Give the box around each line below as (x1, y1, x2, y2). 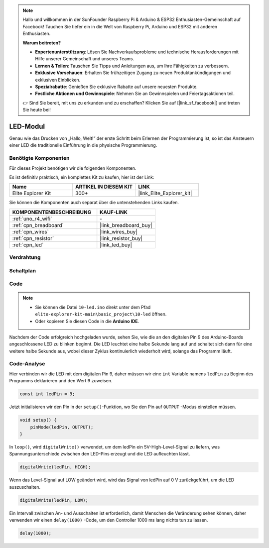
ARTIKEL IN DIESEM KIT (75, 183, 133, 190)
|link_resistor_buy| (100, 234, 143, 241)
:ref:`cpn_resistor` (12, 234, 54, 241)
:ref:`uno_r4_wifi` (12, 215, 52, 222)
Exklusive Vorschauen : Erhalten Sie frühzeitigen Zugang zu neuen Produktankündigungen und (35, 70, 231, 76)
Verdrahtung (9, 254, 41, 261)
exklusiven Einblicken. (35, 77, 81, 83)
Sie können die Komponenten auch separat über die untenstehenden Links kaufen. (9, 200, 179, 206)
